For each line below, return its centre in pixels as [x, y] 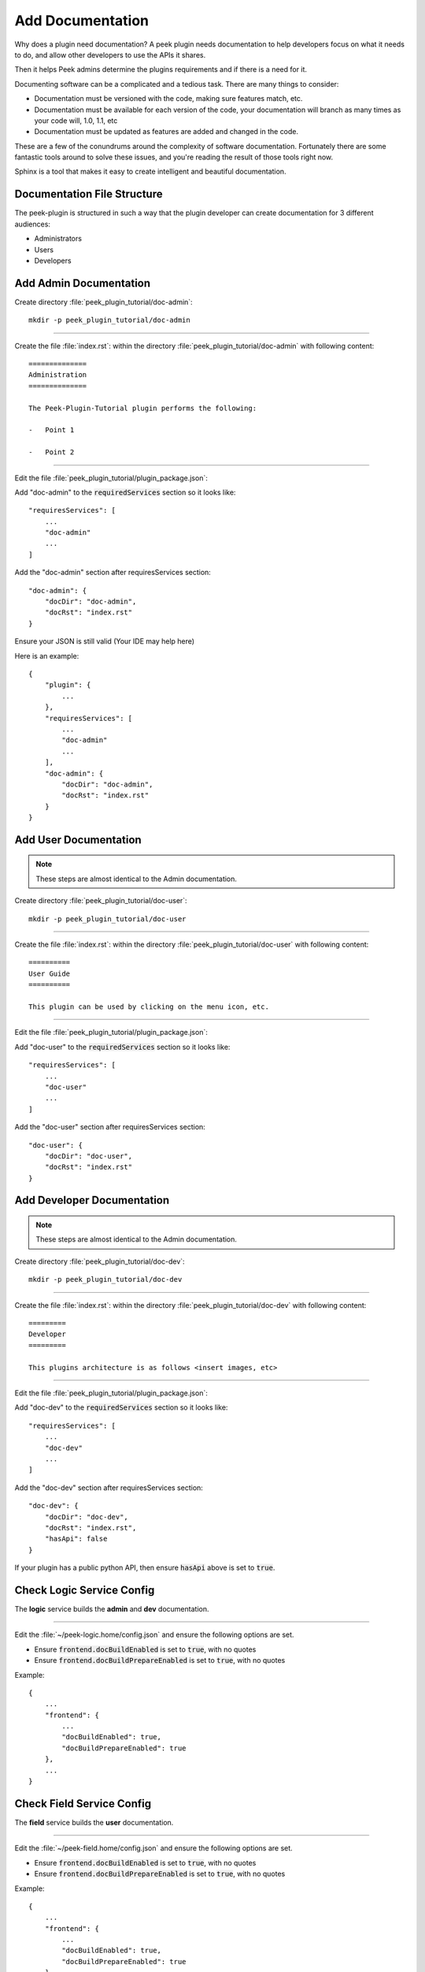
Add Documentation [82, 21]
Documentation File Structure [89, 194]
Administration [58, 375]
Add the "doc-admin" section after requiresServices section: [113, 573]
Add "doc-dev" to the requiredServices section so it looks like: [121, 1407]
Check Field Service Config [83, 1804]
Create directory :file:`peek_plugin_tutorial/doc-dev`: [100, 1261]
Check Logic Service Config [85, 1590]
